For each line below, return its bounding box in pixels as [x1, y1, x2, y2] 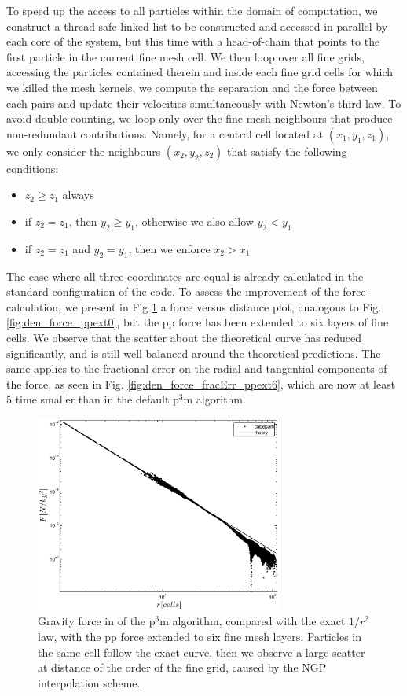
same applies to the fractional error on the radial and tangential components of [6, 360, 387, 377]
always [62, 186, 94, 203]
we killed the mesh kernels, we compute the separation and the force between [6, 79, 378, 95]
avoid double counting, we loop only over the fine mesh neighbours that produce [6, 110, 393, 127]
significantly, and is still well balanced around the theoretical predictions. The [6, 344, 381, 361]
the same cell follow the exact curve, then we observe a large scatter [38, 643, 365, 660]
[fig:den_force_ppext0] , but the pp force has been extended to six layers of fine [6, 314, 389, 330]
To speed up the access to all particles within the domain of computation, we [6, 2, 378, 18]
